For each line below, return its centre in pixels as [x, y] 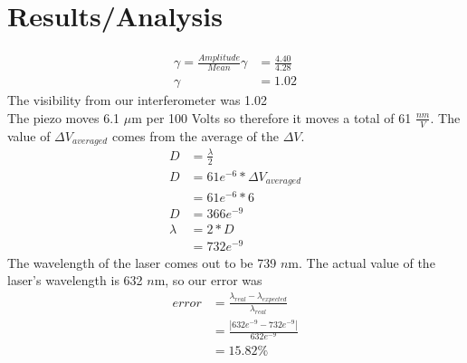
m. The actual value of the [362, 262]
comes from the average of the [195, 135]
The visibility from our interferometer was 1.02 [137, 100]
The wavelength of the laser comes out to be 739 [142, 262]
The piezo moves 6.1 [64, 117]
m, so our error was [208, 280]
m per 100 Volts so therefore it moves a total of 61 [272, 117]
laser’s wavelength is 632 [75, 280]
